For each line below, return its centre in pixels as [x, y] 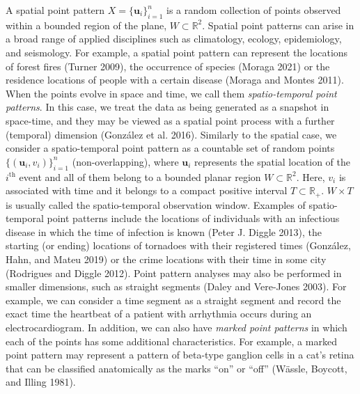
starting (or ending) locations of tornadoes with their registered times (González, [178, 245]
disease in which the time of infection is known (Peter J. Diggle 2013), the [164, 231]
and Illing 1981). [41, 382]
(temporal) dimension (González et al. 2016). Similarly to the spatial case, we [171, 134]
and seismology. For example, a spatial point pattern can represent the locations [177, 52]
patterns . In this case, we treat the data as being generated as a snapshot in [167, 107]
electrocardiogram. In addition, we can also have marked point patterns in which [177, 327]
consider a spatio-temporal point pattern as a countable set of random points [170, 148]
